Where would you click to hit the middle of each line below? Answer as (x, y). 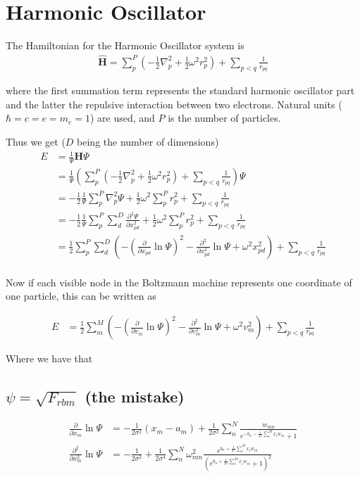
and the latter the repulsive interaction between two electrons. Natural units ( (174, 104)
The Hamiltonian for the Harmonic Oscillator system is (125, 45)
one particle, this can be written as (81, 296)
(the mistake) (135, 396)
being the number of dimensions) (148, 141)
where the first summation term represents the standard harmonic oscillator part (180, 90)
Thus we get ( (36, 141)
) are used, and (122, 118)
